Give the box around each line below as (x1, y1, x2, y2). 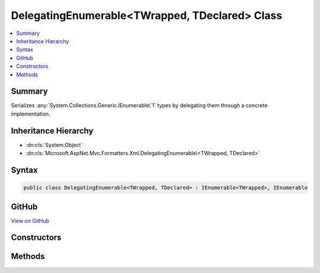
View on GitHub (11, 217, 50, 224)
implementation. (11, 110, 50, 117)
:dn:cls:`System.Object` (25, 141, 83, 148)
